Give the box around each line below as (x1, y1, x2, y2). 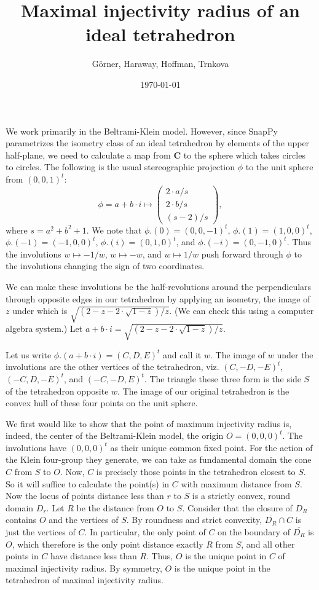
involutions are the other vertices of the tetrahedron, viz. (6, 360, 219, 373)
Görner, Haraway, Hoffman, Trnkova (92, 57, 229, 70)
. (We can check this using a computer (169, 304, 314, 317)
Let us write (6, 348, 52, 361)
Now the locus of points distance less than (6, 489, 164, 502)
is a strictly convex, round (192, 489, 291, 502)
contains (6, 513, 37, 526)
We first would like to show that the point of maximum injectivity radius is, (6, 417, 292, 430)
